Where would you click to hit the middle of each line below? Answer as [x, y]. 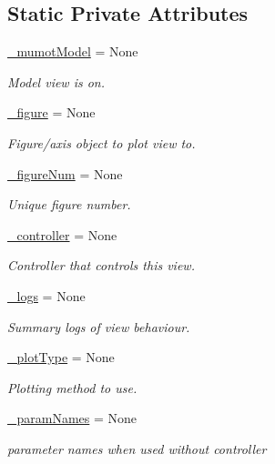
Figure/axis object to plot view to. [102, 142]
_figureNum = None [65, 173]
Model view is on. [56, 81]
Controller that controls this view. [101, 265]
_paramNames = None [72, 418]
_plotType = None [61, 357]
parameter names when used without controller [137, 448]
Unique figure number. [69, 204]
